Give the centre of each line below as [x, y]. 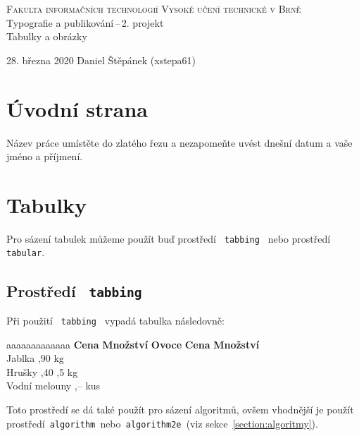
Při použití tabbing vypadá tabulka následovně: [115, 320]
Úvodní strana [77, 108]
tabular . [26, 252]
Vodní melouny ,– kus [53, 386]
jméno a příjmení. [45, 156]
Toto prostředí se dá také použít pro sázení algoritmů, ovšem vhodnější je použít [180, 409]
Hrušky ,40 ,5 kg [42, 371]
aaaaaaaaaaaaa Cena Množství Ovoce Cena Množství [133, 344]
